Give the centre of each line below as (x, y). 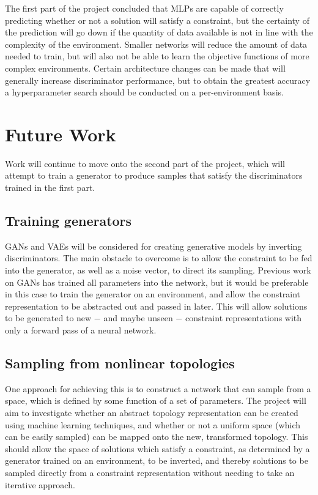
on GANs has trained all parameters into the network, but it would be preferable (157, 282)
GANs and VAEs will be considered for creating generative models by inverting (153, 246)
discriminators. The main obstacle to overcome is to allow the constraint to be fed (159, 258)
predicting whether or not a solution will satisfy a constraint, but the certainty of (157, 20)
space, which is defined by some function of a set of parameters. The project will (156, 400)
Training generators (68, 221)
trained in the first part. (50, 188)
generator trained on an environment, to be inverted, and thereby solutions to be (157, 460)
